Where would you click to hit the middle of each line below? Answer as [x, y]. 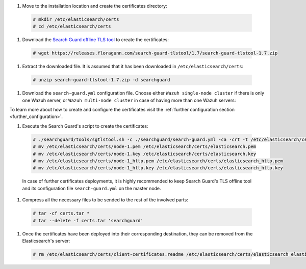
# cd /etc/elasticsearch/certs [72, 26]
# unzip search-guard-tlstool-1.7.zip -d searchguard [101, 80]
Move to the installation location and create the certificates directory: [95, 6]
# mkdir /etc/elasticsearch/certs [76, 19]
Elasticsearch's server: [46, 241]
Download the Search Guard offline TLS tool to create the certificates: [96, 40]
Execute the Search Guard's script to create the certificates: [85, 126]
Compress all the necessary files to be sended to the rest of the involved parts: [105, 200]
